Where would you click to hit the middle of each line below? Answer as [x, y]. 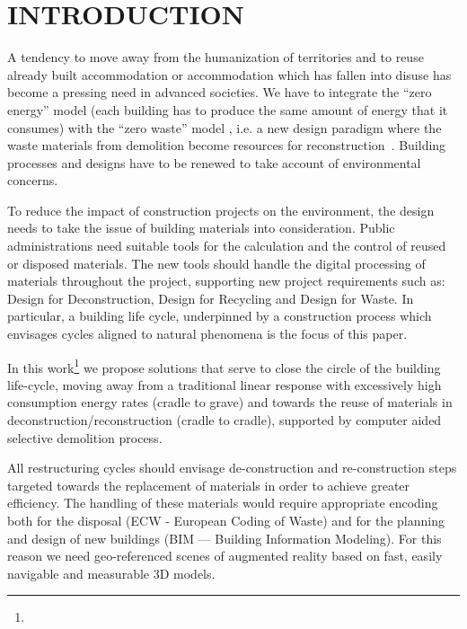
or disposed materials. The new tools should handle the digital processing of [216, 263]
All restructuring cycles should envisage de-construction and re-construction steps [232, 468]
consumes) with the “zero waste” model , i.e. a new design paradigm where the [225, 127]
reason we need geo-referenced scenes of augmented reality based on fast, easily [225, 556]
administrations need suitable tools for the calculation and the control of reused [227, 246]
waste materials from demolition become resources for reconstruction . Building [227, 145]
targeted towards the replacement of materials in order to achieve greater [209, 485]
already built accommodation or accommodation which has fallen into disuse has [229, 74]
